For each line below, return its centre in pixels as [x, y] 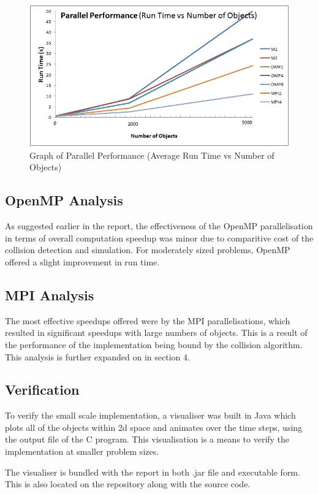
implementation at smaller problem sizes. [82, 451]
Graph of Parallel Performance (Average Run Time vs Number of [152, 155]
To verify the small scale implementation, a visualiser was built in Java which [150, 415]
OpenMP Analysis [64, 200]
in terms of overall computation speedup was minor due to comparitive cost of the [159, 237]
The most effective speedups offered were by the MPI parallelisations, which [148, 320]
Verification [42, 389]
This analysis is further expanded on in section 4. [97, 356]
